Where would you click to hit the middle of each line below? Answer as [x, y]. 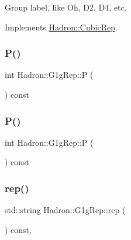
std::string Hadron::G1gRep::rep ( [65, 210]
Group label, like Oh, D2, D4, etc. [66, 7]
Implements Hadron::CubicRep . [61, 27]
